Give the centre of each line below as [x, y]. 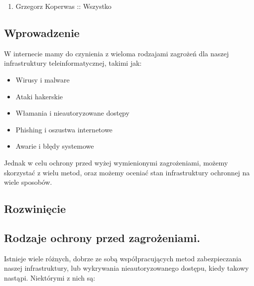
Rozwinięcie [35, 209]
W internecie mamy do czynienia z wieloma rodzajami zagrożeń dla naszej [116, 53]
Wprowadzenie [42, 32]
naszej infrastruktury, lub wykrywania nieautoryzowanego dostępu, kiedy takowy [127, 268]
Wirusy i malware [43, 79]
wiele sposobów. [28, 182]
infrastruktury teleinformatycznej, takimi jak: [73, 63]
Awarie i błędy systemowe [55, 146]
